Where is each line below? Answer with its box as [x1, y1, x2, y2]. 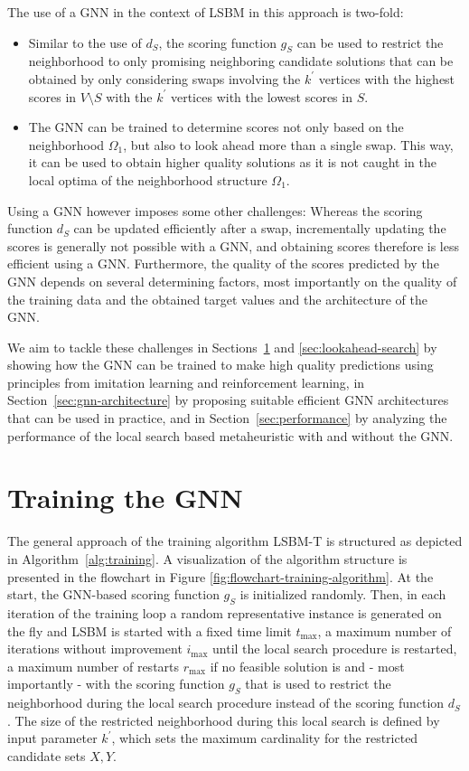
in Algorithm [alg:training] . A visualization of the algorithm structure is [7, 549, 408, 568]
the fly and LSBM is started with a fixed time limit [7, 621, 292, 640]
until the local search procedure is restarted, [212, 639, 457, 658]
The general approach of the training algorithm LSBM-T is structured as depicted [7, 531, 463, 550]
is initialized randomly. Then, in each [239, 585, 446, 604]
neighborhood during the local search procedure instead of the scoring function [7, 693, 445, 712]
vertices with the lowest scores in [170, 87, 352, 106]
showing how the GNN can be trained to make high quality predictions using [7, 355, 434, 374]
